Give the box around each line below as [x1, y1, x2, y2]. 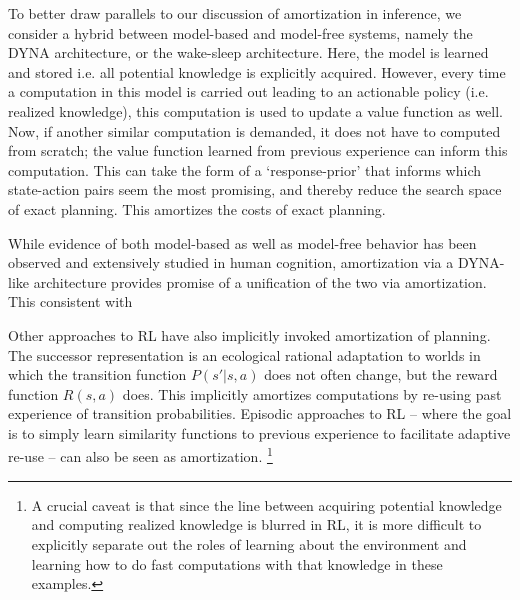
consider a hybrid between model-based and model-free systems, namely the [8, 22, 473, 43]
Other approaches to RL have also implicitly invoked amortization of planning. [8, 324, 491, 345]
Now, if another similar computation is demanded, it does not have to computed [8, 120, 501, 141]
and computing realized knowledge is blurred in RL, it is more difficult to [31, 514, 482, 535]
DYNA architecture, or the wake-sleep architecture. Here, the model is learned [8, 42, 489, 63]
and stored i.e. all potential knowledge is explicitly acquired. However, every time [8, 61, 506, 82]
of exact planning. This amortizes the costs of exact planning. [8, 198, 386, 219]
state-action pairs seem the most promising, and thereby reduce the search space [8, 179, 502, 200]
